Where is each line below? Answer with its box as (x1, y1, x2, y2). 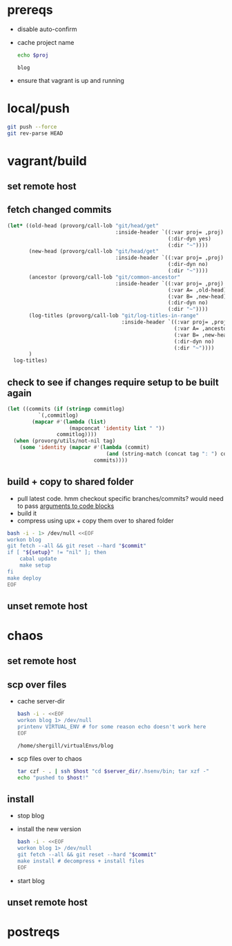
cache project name (17, 38, 75, 46)
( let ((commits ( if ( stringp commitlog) (7, 405, 126, 413)
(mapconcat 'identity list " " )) (68, 424, 166, 432)
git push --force (7, 123, 57, 130)
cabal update (19, 556, 57, 562)
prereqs (7, 2, 53, 18)
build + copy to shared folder (7, 476, 134, 488)
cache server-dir (17, 697, 66, 706)
